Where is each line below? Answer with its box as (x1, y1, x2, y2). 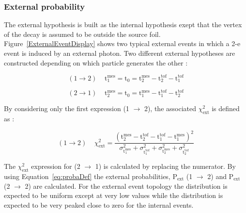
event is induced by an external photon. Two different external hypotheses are (4, 48, 235, 58)
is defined (212, 103, 240, 114)
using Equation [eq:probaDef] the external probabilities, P (4, 171, 177, 181)
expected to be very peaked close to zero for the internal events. (4, 199, 194, 210)
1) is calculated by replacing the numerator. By (95, 161, 236, 171)
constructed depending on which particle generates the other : (4, 57, 188, 67)
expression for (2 (31, 161, 80, 171)
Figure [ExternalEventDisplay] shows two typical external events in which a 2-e (4, 38, 241, 49)
